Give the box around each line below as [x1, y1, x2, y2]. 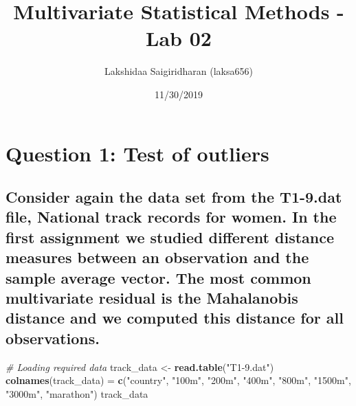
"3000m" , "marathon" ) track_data [5, 386, 148, 401]
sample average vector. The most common [5, 267, 311, 288]
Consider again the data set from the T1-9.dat [5, 186, 342, 207]
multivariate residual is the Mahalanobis [5, 287, 298, 308]
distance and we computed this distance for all [5, 307, 344, 328]
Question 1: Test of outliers [5, 139, 269, 167]
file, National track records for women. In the [5, 206, 337, 227]
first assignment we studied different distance [5, 226, 335, 247]
